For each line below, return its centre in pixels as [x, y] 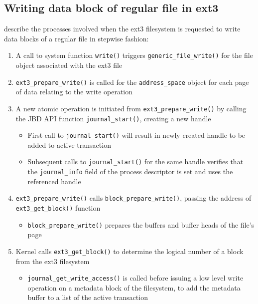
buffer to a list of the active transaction [88, 297]
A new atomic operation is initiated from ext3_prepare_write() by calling [131, 108]
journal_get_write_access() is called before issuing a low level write [135, 278]
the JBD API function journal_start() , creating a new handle [113, 118]
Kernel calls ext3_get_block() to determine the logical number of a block [129, 251]
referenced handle [54, 181]
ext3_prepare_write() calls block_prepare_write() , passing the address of [133, 198]
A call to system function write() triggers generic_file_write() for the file [134, 55]
